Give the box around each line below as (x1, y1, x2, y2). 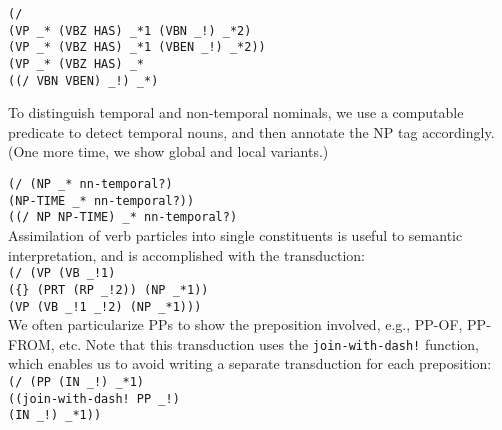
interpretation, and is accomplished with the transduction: (8, 244, 365, 265)
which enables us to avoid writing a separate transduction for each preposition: (8, 353, 492, 374)
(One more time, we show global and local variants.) (8, 141, 329, 162)
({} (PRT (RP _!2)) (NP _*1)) (8, 282, 209, 297)
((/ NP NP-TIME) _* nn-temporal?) (8, 210, 238, 225)
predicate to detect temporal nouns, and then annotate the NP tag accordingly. (8, 121, 495, 142)
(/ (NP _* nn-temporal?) (8, 177, 173, 192)
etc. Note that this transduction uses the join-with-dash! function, (59, 333, 479, 354)
